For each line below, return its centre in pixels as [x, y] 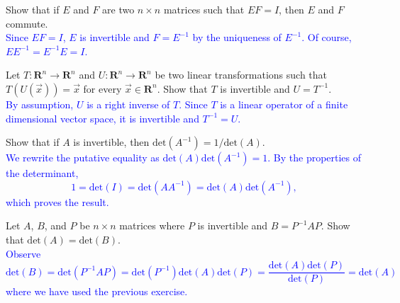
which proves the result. [57, 201]
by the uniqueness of [237, 37]
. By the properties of [315, 158]
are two [118, 9]
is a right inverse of [128, 104]
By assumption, [40, 104]
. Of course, [327, 37]
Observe [23, 253]
